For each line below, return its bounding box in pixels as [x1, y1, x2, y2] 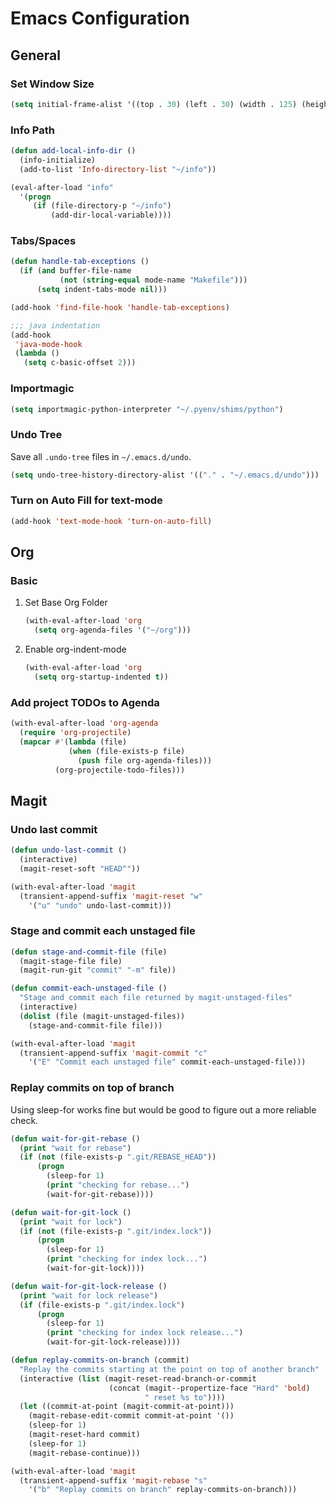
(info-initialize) [19, 155, 97, 165]
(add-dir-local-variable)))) [50, 210, 172, 221]
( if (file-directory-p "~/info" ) [32, 201, 172, 211]
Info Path [10, 123, 55, 137]
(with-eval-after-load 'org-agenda [10, 718, 159, 729]
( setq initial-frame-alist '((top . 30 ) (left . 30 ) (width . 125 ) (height [10, 99, 333, 109]
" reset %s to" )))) [144, 1392, 226, 1402]
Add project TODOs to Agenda [10, 695, 160, 709]
